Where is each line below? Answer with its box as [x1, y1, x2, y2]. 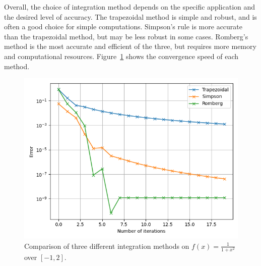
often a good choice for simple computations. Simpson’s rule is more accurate [4, 21, 243, 32]
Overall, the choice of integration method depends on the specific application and [4, 2, 255, 12]
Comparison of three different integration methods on [24, 240, 189, 251]
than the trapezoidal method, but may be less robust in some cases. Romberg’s [4, 31, 248, 41]
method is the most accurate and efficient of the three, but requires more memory [4, 41, 256, 51]
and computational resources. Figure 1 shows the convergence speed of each [4, 50, 239, 61]
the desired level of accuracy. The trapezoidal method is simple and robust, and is [4, 11, 257, 22]
